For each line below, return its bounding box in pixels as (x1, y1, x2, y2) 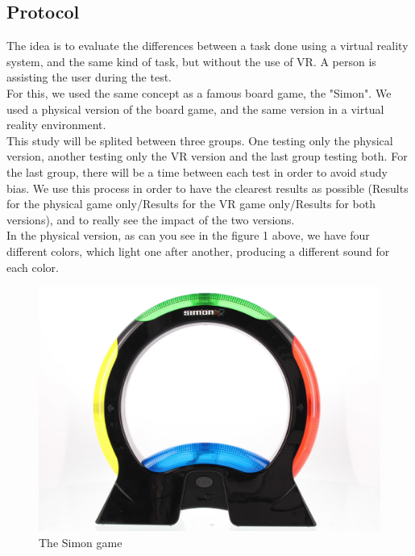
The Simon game (39, 533, 122, 550)
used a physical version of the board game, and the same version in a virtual (6, 100, 384, 117)
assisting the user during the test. (6, 69, 172, 86)
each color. (6, 258, 59, 275)
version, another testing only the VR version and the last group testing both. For (6, 148, 408, 165)
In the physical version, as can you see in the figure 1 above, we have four (6, 227, 370, 244)
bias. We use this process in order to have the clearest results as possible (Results (6, 179, 409, 196)
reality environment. (6, 116, 106, 133)
